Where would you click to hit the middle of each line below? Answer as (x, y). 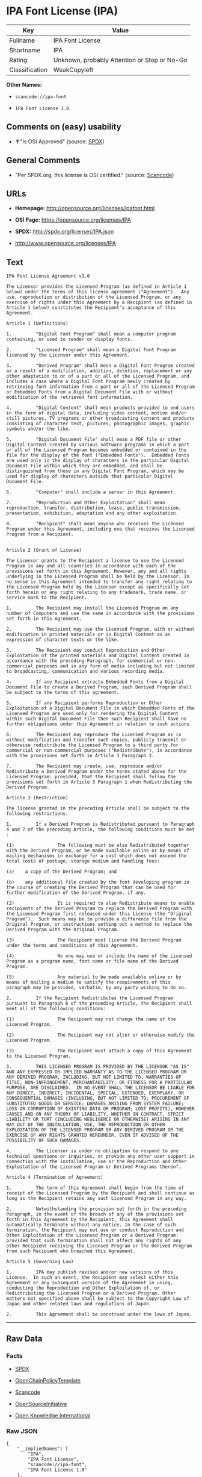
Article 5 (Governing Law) (40, 1262)
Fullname (22, 40)
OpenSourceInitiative (41, 1404)
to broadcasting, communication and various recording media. (86, 672)
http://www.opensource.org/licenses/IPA (65, 243)
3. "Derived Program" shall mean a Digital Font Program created (101, 366)
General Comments (43, 161)
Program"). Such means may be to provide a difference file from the (96, 919)
